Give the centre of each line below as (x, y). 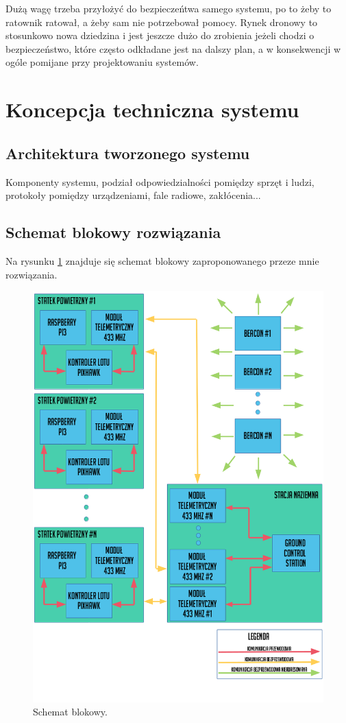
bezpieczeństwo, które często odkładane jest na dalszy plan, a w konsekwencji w (173, 48)
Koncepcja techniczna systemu (152, 109)
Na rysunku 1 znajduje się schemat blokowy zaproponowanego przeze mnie (162, 260)
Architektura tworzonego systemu (128, 153)
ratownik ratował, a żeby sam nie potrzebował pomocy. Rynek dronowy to (162, 22)
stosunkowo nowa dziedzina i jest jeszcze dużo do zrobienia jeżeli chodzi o (160, 35)
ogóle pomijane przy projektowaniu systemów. (102, 62)
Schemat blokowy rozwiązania (113, 232)
